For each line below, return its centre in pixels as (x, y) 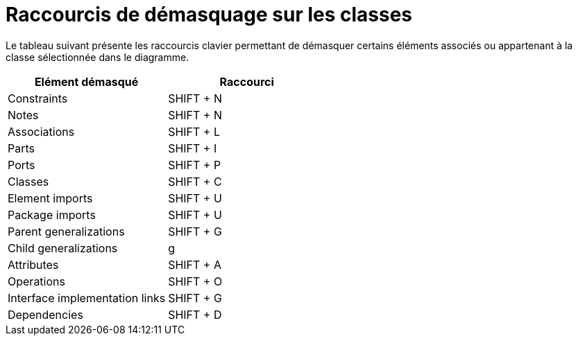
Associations (41, 131)
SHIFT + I (193, 148)
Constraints (38, 98)
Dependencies (45, 314)
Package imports (52, 215)
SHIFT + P (195, 165)
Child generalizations (63, 248)
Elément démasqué (86, 81)
